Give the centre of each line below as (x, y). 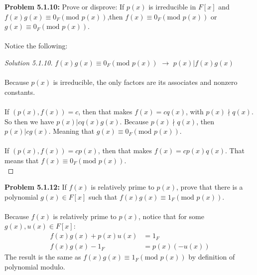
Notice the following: (36, 46)
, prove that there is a (210, 187)
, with (194, 111)
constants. (20, 92)
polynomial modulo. (35, 266)
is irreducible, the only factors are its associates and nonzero (145, 82)
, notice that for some (171, 216)
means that (22, 160)
